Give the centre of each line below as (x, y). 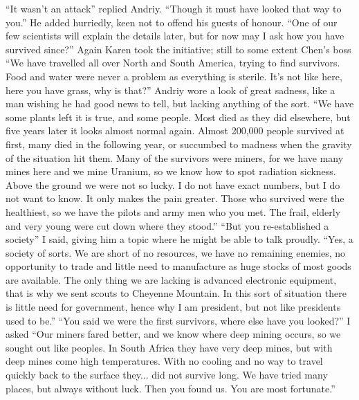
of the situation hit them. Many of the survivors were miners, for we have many (175, 157)
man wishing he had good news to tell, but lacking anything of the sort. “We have (180, 103)
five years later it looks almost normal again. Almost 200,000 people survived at (175, 130)
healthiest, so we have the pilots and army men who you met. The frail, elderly (173, 211)
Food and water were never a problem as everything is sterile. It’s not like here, (174, 76)
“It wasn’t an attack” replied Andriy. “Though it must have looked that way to (174, 8)
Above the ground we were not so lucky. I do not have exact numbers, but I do (173, 184)
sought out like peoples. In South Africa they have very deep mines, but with (169, 347)
